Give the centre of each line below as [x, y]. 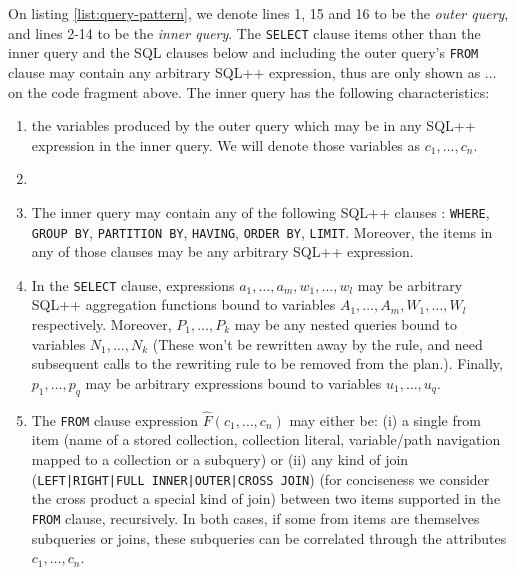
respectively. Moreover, [101, 324]
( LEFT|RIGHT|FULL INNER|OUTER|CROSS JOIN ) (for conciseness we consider [260, 478]
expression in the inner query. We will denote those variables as [226, 144]
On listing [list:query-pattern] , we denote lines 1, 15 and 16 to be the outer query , [258, 13]
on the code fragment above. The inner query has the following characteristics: [249, 91]
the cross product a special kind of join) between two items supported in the [266, 498]
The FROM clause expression [114, 419]
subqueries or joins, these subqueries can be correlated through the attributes [269, 537]
